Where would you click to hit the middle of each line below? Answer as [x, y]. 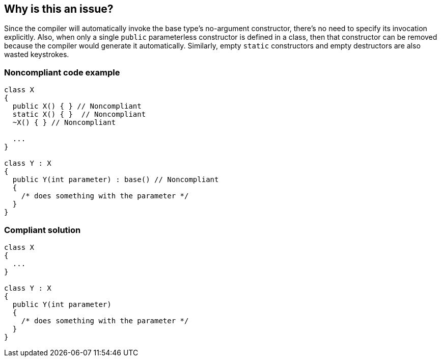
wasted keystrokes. [37, 55]
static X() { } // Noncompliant [79, 114]
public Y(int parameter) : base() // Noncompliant [116, 180]
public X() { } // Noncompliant [77, 106]
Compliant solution [43, 230]
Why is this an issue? [59, 9]
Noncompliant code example [62, 72]
